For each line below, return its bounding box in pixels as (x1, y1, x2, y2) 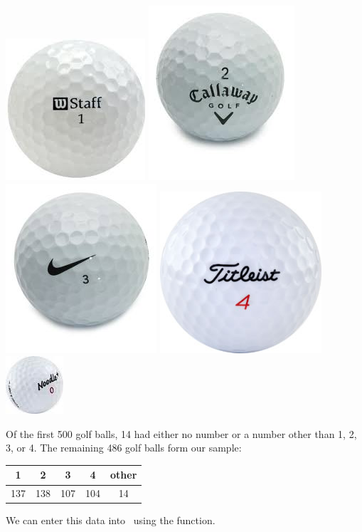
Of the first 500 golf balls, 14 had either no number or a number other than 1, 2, (6, 426, 357, 441)
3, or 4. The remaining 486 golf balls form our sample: (6, 440, 242, 455)
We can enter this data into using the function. (6, 513, 215, 528)
